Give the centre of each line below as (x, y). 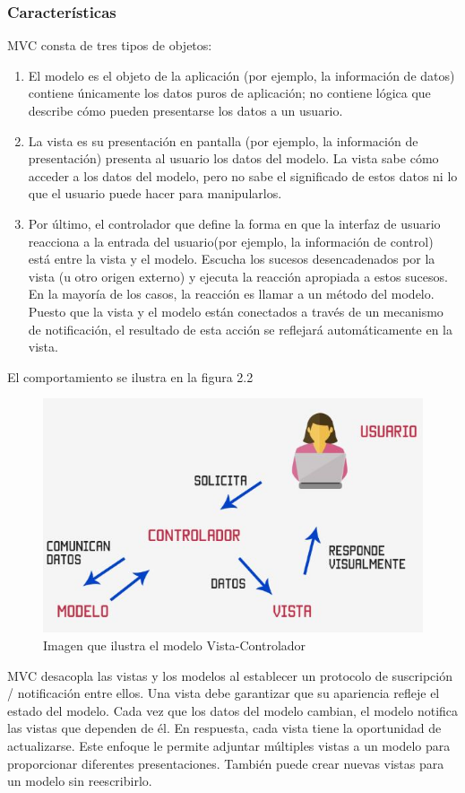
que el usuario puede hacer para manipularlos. (155, 193)
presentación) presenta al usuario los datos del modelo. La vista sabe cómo (233, 158)
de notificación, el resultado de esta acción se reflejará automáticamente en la (240, 329)
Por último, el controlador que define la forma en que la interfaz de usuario (234, 223)
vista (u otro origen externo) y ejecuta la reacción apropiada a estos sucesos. (238, 276)
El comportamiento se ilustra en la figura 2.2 (130, 376)
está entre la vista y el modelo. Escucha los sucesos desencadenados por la (232, 259)
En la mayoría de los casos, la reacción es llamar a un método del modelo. (231, 294)
